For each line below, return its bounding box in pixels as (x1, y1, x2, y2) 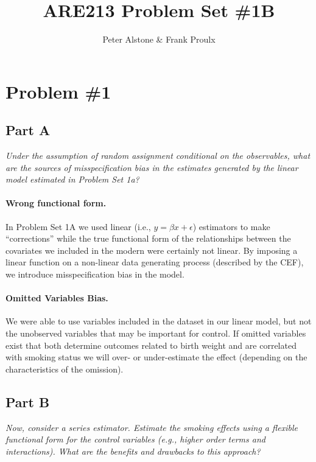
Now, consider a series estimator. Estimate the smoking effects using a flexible (5, 421, 298, 433)
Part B (5, 392, 50, 411)
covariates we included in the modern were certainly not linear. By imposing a (5, 243, 298, 256)
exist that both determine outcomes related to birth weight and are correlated (5, 338, 297, 351)
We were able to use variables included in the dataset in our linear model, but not (5, 315, 312, 327)
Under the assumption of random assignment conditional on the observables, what (5, 149, 311, 162)
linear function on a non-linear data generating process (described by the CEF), (5, 256, 304, 268)
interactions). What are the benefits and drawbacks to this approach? (5, 444, 261, 457)
